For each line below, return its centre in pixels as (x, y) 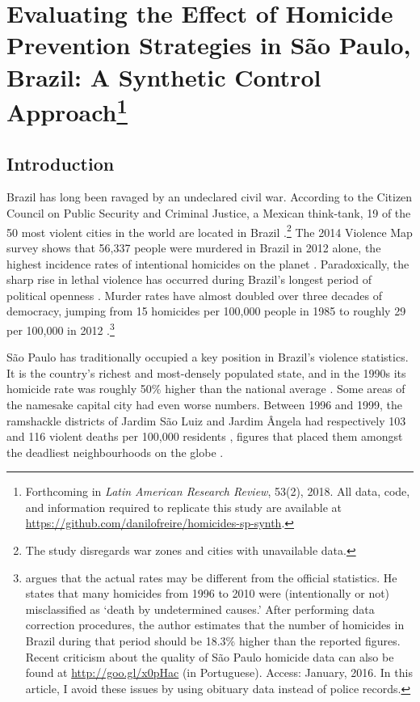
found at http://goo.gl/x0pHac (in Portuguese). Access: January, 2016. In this (219, 672)
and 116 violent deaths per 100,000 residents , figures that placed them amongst (205, 436)
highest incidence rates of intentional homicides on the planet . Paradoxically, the (208, 263)
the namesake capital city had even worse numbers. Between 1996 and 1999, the (205, 404)
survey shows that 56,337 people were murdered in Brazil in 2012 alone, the (194, 247)
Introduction (61, 163)
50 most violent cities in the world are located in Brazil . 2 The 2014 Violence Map (210, 230)
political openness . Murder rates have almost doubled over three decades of (194, 295)
